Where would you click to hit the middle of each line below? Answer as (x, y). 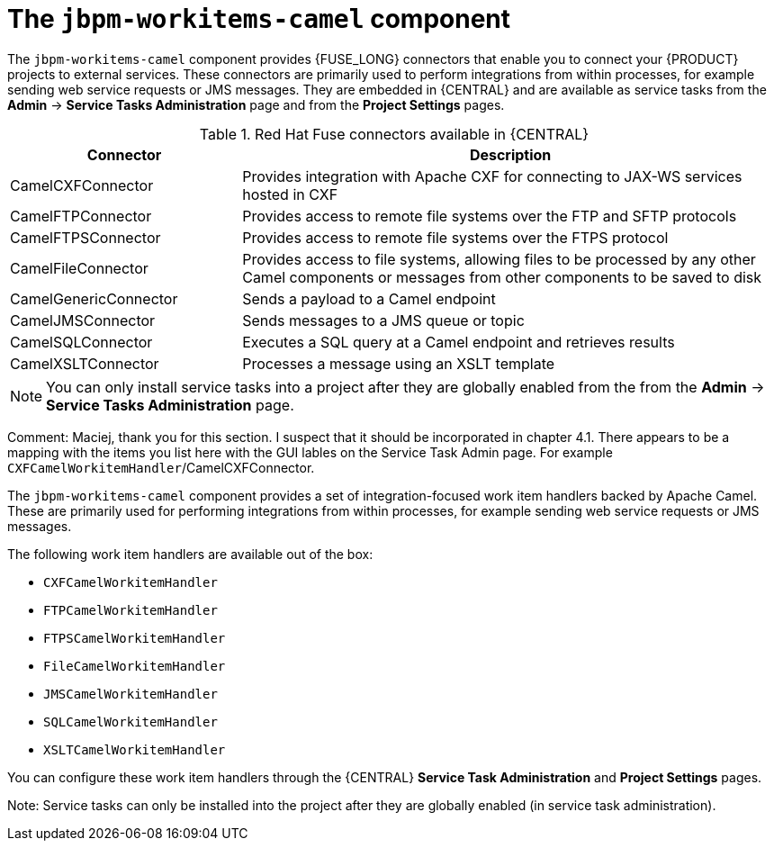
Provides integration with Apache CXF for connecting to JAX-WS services (492, 176)
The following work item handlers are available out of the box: (190, 554)
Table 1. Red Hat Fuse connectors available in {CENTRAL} (394, 134)
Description (510, 154)
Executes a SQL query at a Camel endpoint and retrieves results (459, 342)
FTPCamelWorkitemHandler (130, 610)
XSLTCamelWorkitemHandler (135, 749)
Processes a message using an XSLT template (399, 363)
